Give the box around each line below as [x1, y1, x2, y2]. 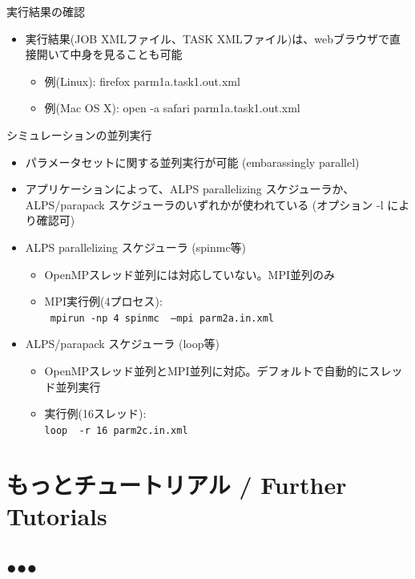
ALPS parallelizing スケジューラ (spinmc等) [25, 238, 247, 255]
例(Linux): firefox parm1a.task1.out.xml [44, 72, 240, 89]
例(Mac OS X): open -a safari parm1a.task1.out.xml [44, 99, 300, 116]
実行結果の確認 [6, 3, 85, 19]
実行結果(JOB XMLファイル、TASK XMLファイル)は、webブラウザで [25, 30, 390, 47]
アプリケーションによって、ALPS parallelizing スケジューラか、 [25, 180, 355, 197]
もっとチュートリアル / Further [6, 468, 347, 500]
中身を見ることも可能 [70, 46, 183, 63]
